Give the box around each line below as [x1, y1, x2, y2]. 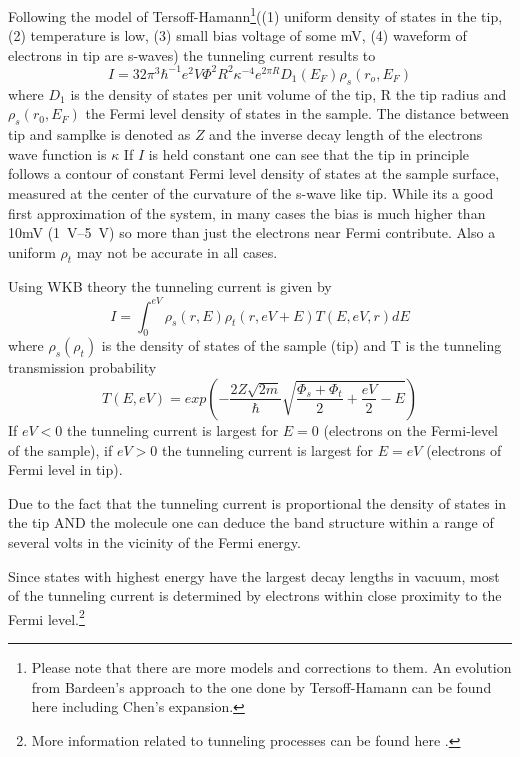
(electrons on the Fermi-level [323, 419, 499, 440]
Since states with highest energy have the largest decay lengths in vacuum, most [8, 565, 500, 586]
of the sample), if [8, 439, 113, 460]
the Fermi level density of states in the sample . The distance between [85, 103, 510, 124]
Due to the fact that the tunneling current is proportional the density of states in [8, 492, 507, 513]
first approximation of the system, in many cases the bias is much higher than [8, 202, 486, 223]
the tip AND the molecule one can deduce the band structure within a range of [8, 512, 494, 533]
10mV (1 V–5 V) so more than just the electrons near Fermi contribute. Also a [8, 222, 496, 243]
